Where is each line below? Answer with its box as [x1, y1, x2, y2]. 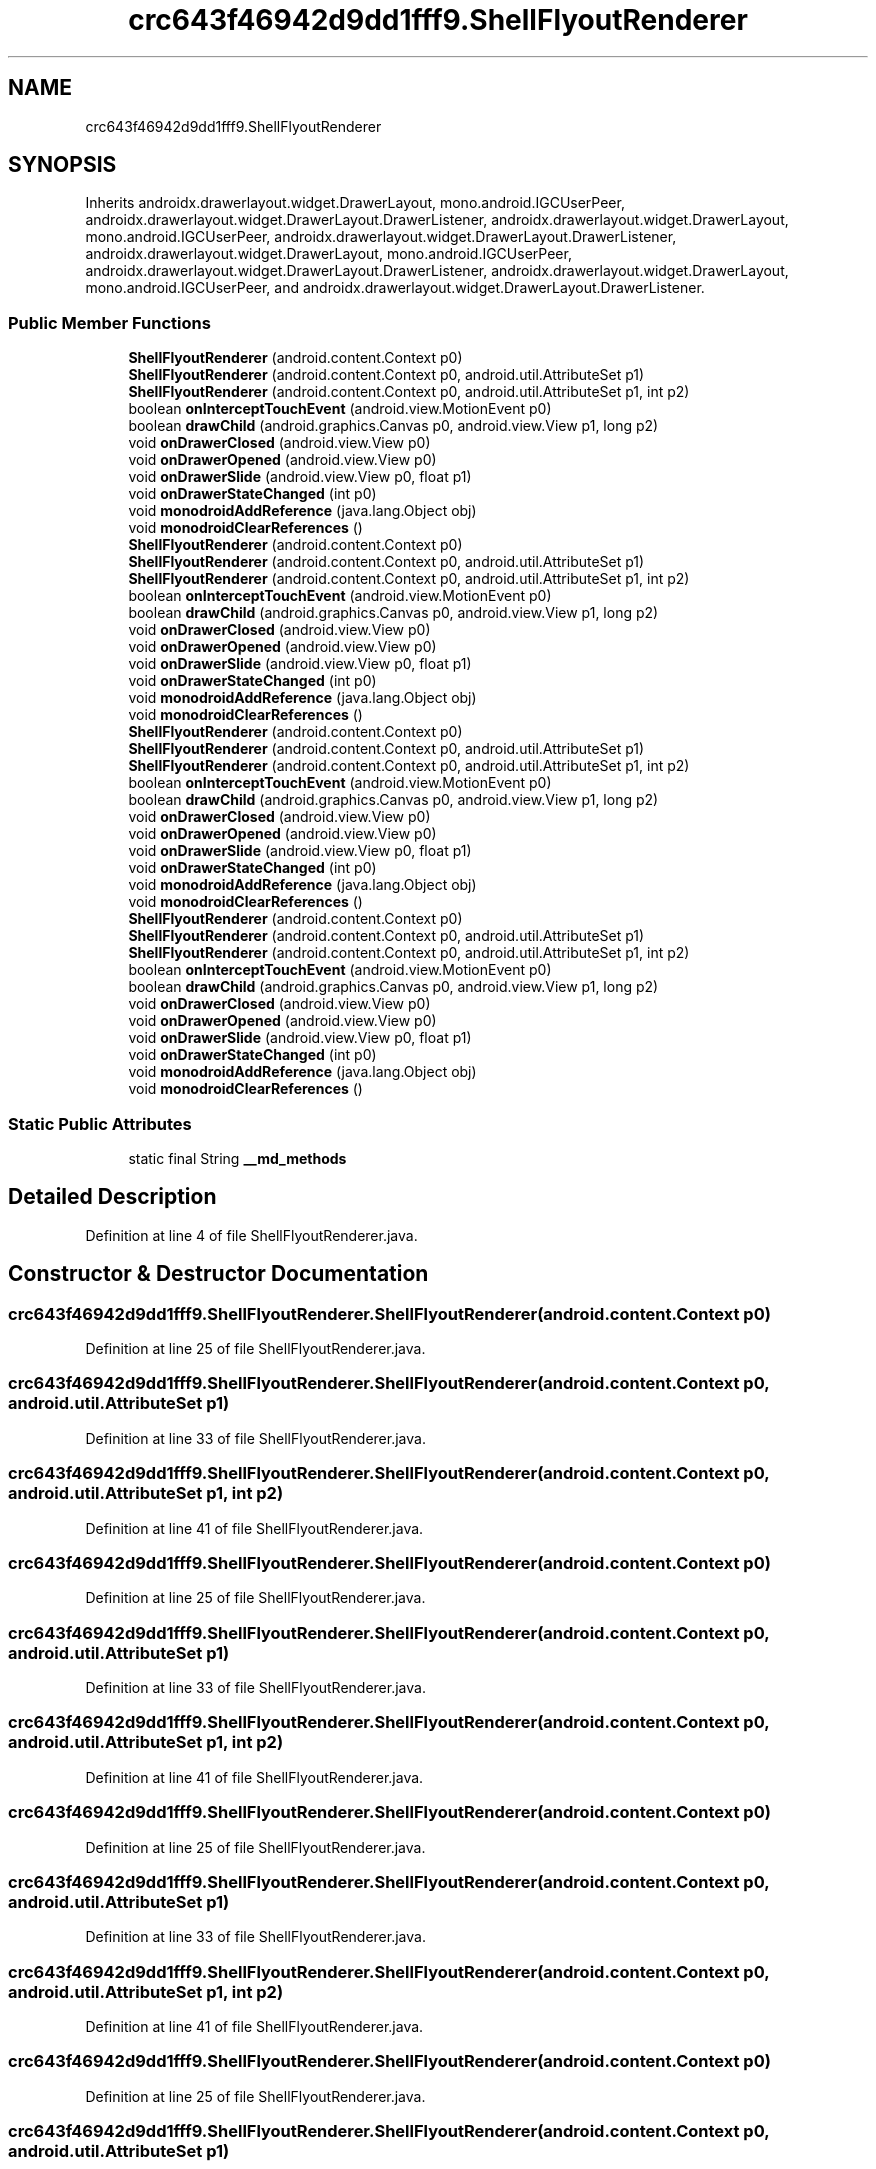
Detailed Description [8, 1184, 217, 1210]
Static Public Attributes [8, 1113, 192, 1134]
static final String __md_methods [128, 1149, 347, 1167]
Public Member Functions [8, 312, 211, 333]
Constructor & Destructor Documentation [8, 1261, 429, 1287]
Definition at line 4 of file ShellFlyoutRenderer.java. [85, 1226, 418, 1244]
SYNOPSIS [8, 152, 117, 178]
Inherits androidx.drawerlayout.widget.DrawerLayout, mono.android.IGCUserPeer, [85, 194, 625, 212]
